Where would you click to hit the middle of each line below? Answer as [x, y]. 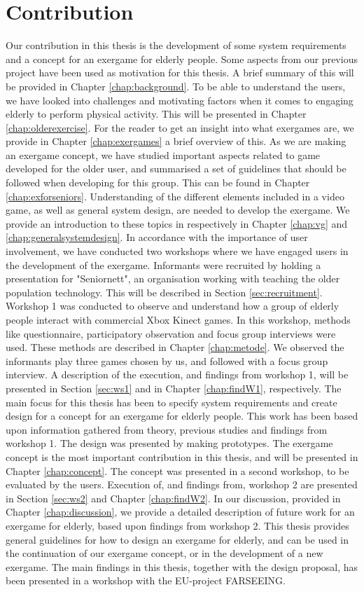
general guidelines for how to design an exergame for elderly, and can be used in [177, 539]
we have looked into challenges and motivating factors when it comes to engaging [180, 100]
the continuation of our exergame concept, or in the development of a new [164, 553]
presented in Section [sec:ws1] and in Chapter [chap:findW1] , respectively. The [174, 388]
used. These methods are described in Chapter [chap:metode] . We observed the [175, 347]
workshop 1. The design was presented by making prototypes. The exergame [169, 443]
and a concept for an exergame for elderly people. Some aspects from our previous [182, 58]
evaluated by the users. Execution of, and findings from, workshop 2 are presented [182, 484]
